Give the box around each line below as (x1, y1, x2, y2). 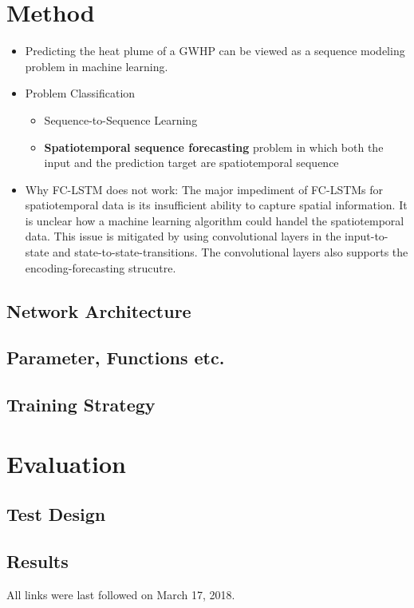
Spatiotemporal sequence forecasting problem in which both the (44, 138, 384, 155)
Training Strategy (6, 392, 156, 417)
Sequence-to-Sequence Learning (44, 111, 198, 128)
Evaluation (6, 447, 126, 479)
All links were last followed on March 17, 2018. (6, 586, 235, 602)
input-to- (345, 228, 388, 244)
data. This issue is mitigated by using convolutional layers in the (25, 228, 341, 244)
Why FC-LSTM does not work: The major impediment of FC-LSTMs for (25, 181, 384, 197)
